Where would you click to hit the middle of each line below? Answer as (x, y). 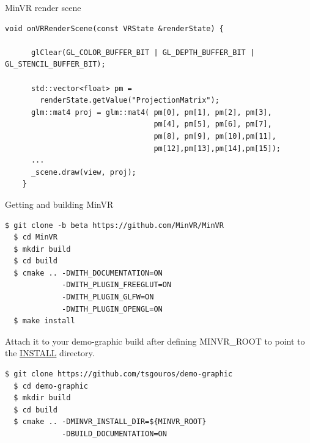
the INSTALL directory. (50, 353)
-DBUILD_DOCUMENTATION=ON (114, 434)
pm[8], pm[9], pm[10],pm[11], (215, 136)
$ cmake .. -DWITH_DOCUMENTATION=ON (88, 273)
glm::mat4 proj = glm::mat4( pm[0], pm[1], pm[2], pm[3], (151, 112)
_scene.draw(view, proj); (83, 172)
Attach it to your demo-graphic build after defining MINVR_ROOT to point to (155, 341)
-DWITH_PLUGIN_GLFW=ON (108, 297)
